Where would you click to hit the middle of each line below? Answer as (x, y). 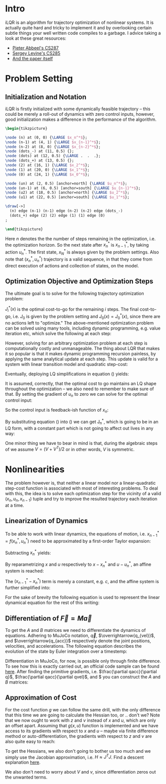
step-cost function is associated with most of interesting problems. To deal (82, 488)
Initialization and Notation (46, 97)
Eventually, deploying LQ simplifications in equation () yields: (67, 374)
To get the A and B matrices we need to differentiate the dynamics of (76, 630)
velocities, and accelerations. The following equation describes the (74, 646)
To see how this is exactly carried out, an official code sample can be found (82, 666)
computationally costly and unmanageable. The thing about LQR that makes (83, 348)
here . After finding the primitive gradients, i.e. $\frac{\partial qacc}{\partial (81, 671)
